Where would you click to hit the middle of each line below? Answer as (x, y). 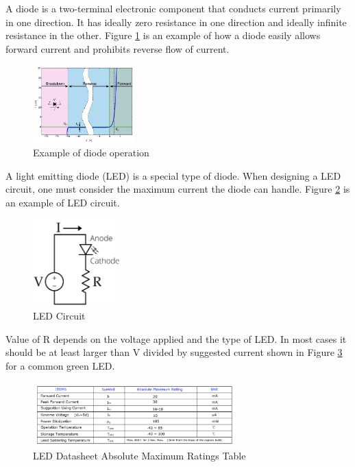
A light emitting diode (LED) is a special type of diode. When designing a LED (173, 175)
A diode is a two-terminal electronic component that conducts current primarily (173, 8)
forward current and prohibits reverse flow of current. (118, 48)
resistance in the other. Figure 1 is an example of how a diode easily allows (163, 35)
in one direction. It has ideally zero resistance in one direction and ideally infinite (176, 22)
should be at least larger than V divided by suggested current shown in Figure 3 (174, 352)
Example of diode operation (91, 152)
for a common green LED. (60, 365)
